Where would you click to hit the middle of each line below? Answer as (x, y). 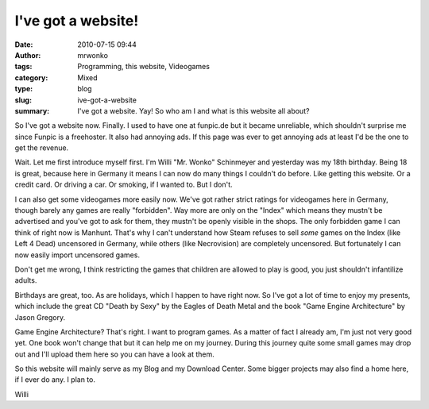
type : (24, 89)
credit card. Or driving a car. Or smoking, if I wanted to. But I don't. (124, 185)
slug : (23, 100)
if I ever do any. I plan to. (55, 380)
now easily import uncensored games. (77, 255)
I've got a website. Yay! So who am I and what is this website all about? (193, 110)
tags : (23, 67)
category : (31, 77)
